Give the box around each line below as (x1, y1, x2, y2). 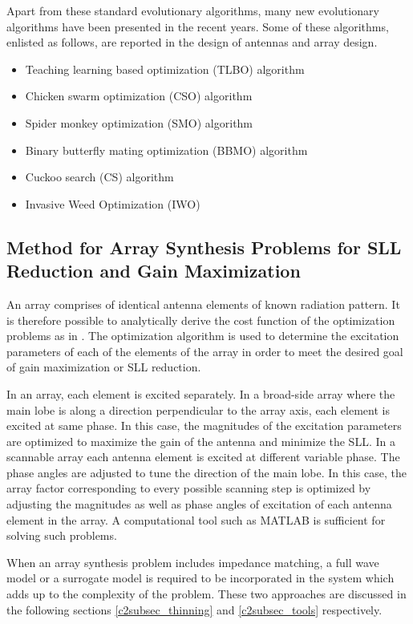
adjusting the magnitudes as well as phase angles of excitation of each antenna (6, 496, 392, 513)
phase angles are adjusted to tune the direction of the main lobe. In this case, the (6, 464, 407, 480)
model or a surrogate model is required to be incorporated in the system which (6, 569, 395, 586)
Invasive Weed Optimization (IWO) (25, 195, 200, 212)
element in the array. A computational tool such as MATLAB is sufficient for (6, 511, 386, 528)
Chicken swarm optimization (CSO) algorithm (25, 87, 253, 104)
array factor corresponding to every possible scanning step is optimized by (6, 480, 371, 496)
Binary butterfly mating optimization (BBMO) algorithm (25, 141, 308, 158)
